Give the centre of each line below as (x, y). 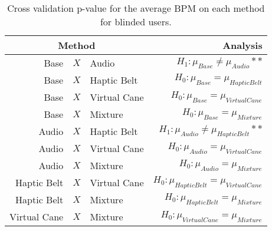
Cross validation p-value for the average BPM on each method (136, 8)
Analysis (242, 45)
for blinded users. (136, 22)
